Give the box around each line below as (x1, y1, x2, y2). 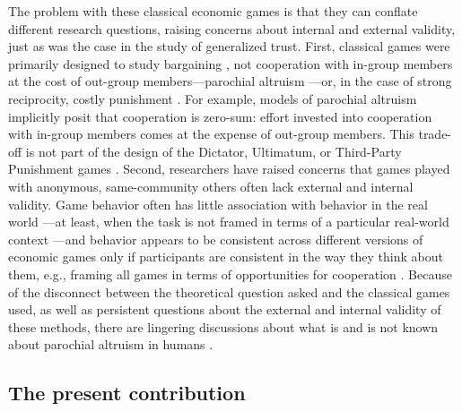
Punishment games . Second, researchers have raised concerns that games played (8, 159, 450, 178)
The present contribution (8, 379, 246, 407)
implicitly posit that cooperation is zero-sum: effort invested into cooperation (8, 107, 432, 125)
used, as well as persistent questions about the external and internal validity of (8, 300, 441, 319)
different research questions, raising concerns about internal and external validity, (8, 19, 456, 38)
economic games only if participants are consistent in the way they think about (8, 247, 443, 266)
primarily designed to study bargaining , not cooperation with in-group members (8, 54, 453, 73)
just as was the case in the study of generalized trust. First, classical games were (8, 37, 450, 56)
